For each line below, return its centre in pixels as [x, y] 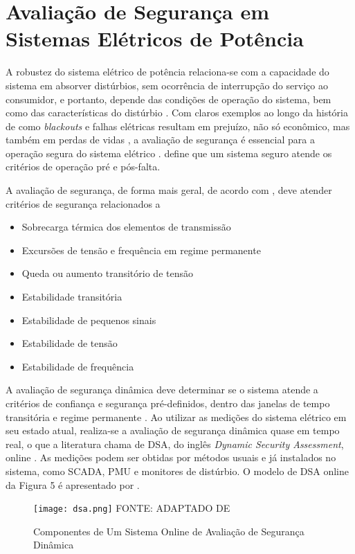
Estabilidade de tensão [70, 343]
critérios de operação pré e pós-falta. [83, 167]
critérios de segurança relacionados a [83, 203]
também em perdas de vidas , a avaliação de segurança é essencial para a [160, 140]
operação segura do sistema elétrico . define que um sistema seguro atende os [169, 153]
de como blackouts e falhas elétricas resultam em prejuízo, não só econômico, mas [178, 126]
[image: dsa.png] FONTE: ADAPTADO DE [132, 508]
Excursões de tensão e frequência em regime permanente [141, 250]
